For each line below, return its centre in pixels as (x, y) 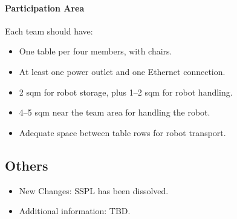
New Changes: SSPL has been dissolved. (94, 190)
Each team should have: (49, 31)
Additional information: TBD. (75, 211)
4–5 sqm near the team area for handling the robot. (115, 112)
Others (27, 165)
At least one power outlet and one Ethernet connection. (122, 71)
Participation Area (45, 8)
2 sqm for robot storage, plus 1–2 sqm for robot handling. (126, 92)
